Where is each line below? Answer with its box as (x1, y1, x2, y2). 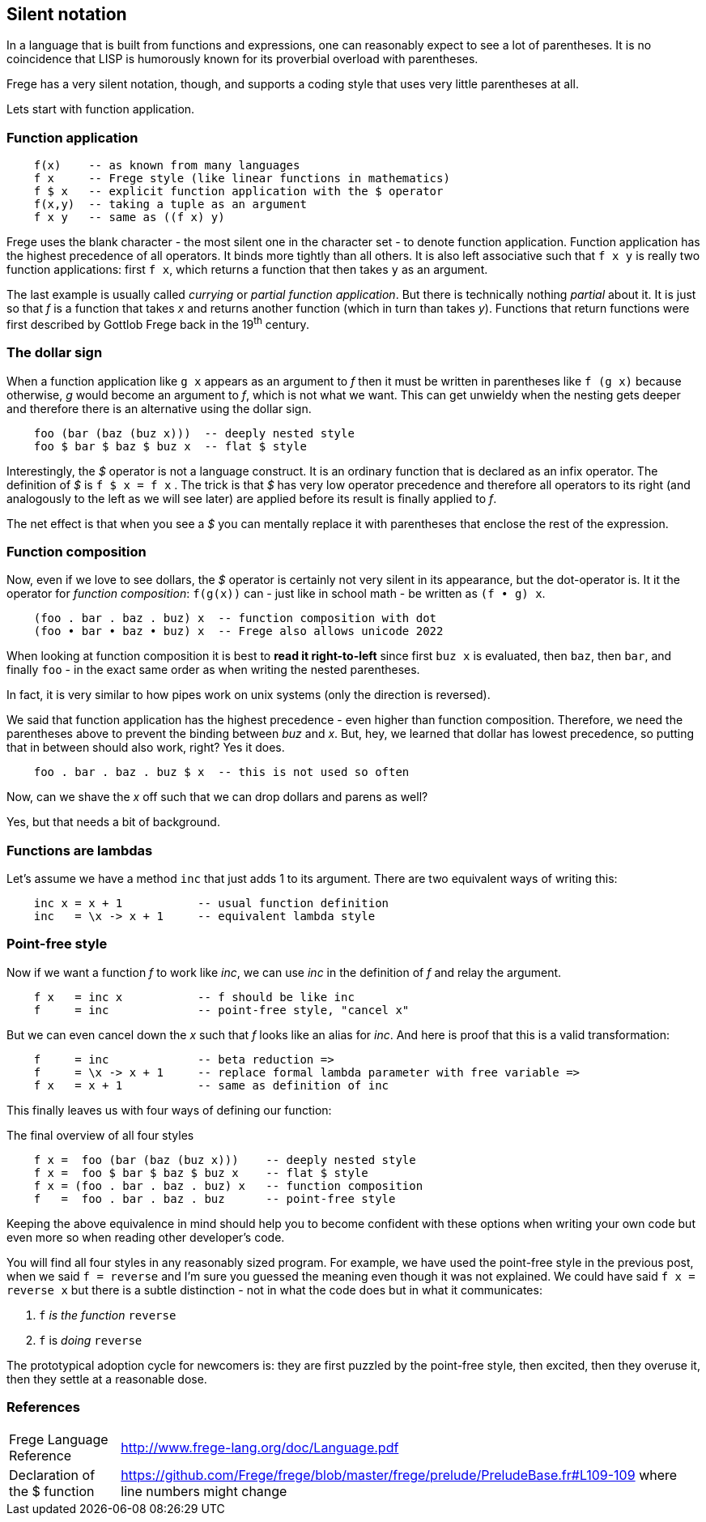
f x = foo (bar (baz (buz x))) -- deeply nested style (33, 1153, 416, 1166)
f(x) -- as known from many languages (33, 159, 300, 173)
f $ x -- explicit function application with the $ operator (33, 185, 444, 198)
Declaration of (9, 1466, 96, 1483)
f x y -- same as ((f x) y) (33, 211, 225, 224)
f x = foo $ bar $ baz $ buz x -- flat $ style (33, 1166, 368, 1179)
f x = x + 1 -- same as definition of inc (33, 1078, 389, 1092)
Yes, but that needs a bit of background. (6, 815, 220, 829)
